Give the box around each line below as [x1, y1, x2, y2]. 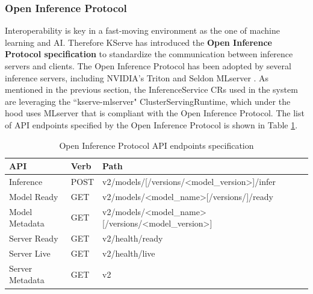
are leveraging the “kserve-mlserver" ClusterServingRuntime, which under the [5, 95, 291, 107]
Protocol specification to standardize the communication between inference [5, 48, 293, 60]
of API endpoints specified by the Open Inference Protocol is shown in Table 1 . [5, 118, 298, 131]
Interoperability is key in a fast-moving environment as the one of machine [5, 24, 280, 37]
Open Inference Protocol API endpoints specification [59, 139, 254, 151]
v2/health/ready [102, 232, 163, 245]
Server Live [9, 246, 51, 259]
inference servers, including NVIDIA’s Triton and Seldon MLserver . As [5, 71, 269, 84]
